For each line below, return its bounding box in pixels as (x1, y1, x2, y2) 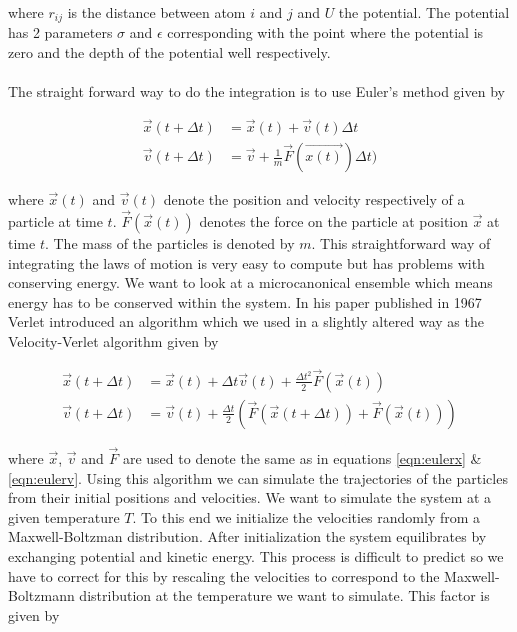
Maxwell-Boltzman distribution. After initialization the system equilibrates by (8, 526, 487, 547)
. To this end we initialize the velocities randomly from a (132, 506, 481, 527)
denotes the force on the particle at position (199, 210, 469, 231)
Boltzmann (8, 585, 75, 606)
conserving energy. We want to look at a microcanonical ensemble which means (8, 272, 493, 293)
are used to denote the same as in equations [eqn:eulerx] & (122, 447, 482, 468)
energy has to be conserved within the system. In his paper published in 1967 (8, 291, 482, 312)
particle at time (8, 210, 103, 231)
